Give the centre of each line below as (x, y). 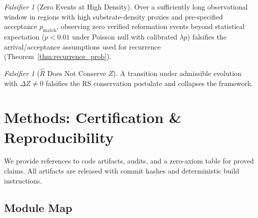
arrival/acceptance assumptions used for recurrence (82, 46)
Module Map (38, 207)
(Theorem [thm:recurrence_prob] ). (58, 56)
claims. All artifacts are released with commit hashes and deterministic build (122, 171)
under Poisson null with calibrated (125, 36)
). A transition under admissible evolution (177, 73)
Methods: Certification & (93, 117)
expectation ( (24, 36)
